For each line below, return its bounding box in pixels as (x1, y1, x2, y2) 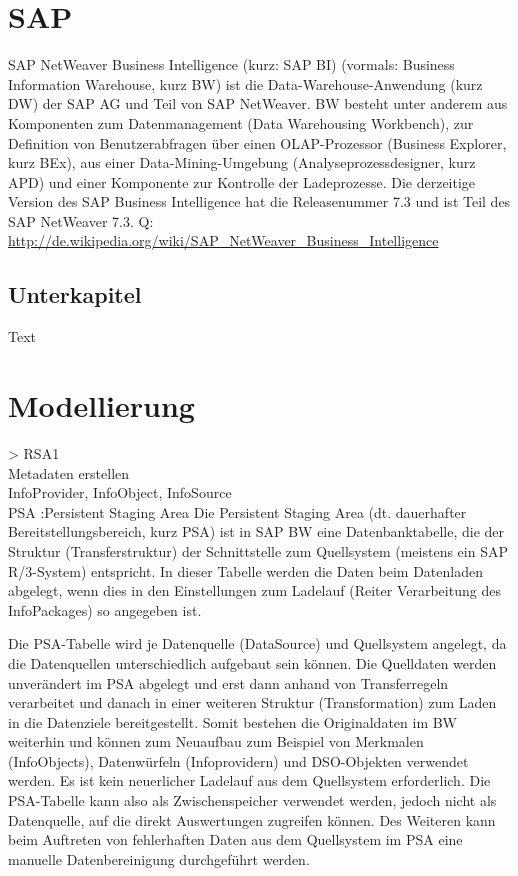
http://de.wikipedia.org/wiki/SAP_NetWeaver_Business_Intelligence (8, 230, 439, 251)
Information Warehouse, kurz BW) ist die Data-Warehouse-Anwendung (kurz (8, 73, 483, 94)
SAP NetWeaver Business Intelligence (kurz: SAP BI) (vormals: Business (8, 54, 455, 75)
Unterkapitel (8, 279, 142, 310)
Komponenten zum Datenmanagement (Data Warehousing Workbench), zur (8, 112, 474, 133)
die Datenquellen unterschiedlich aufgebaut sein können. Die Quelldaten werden (8, 652, 497, 673)
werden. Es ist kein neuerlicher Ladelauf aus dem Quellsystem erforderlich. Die (8, 770, 491, 791)
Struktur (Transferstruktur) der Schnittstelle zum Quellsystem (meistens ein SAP (8, 540, 508, 561)
